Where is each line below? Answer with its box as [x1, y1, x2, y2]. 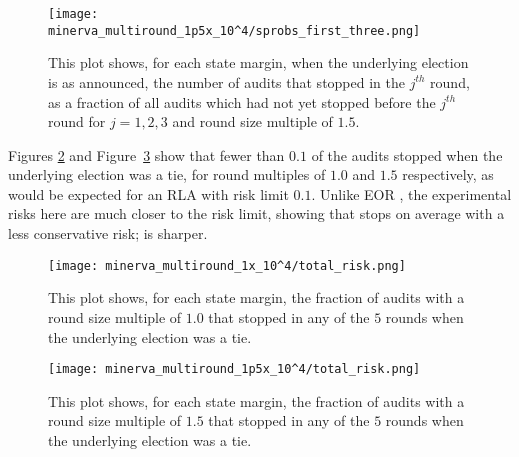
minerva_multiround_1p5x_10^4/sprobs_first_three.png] [48, 23, 421, 38]
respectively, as [402, 164, 494, 185]
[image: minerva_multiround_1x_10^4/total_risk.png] [48, 258, 406, 273]
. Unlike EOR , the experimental [311, 183, 512, 204]
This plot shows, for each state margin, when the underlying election [48, 52, 469, 73]
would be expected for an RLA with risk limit [8, 183, 289, 204]
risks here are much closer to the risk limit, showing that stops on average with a [8, 203, 505, 224]
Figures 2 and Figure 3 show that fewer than [8, 144, 285, 165]
